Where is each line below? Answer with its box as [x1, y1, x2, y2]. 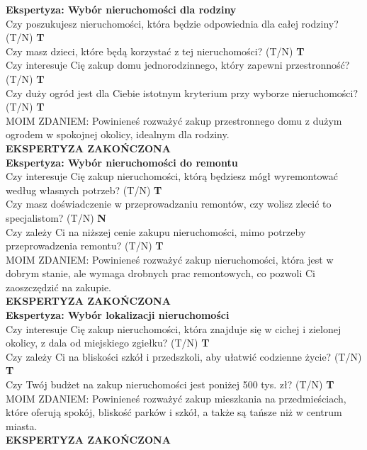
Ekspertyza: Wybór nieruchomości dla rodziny [6, 2, 237, 16]
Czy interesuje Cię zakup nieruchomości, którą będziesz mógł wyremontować [6, 169, 338, 184]
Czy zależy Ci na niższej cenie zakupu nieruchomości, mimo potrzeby [6, 224, 306, 239]
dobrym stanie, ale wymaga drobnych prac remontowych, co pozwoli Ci [6, 266, 315, 281]
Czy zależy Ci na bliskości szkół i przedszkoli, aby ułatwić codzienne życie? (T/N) [6, 349, 362, 364]
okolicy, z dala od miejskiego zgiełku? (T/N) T [6, 335, 210, 350]
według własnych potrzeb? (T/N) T [6, 182, 162, 197]
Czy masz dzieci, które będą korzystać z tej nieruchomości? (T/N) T [6, 43, 305, 58]
